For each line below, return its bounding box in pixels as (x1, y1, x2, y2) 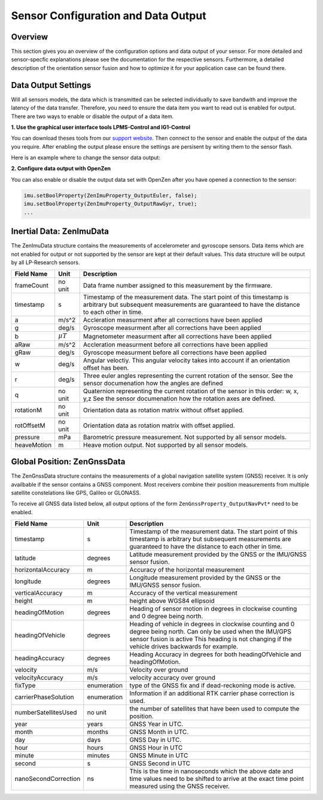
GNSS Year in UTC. (129, 720, 184, 728)
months (87, 728, 109, 736)
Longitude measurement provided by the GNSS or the (129, 573, 281, 582)
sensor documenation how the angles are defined (83, 379, 224, 387)
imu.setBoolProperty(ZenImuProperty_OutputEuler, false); (23, 192, 197, 199)
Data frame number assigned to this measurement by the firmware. (83, 282, 272, 290)
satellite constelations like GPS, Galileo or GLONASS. (11, 489, 141, 496)
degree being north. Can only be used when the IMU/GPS (129, 627, 291, 636)
